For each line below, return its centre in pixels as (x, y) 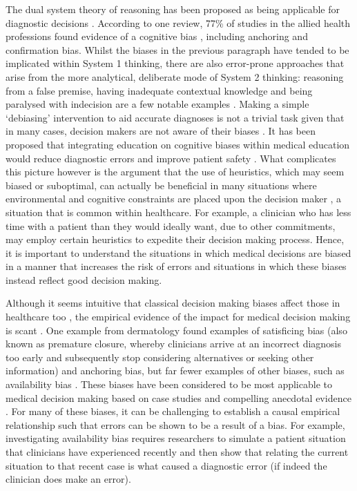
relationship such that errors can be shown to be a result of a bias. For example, (175, 424)
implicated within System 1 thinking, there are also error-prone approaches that (175, 63)
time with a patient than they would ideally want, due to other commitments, (171, 225)
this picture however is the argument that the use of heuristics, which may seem (175, 172)
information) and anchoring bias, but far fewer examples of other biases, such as (175, 370)
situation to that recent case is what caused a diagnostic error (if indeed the (166, 465)
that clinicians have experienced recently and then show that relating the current (177, 452)
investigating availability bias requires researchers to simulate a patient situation (176, 438)
